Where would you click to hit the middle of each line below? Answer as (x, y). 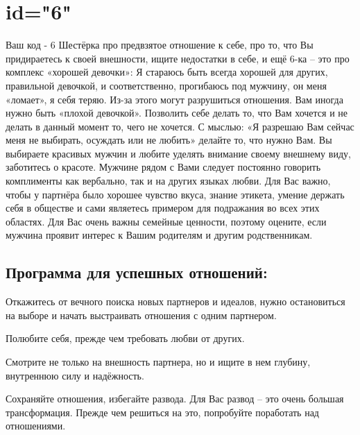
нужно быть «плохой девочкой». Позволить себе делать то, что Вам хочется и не (177, 113)
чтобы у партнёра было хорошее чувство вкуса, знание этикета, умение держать (175, 194)
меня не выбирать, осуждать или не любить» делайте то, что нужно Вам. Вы (169, 140)
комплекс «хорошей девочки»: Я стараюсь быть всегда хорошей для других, (167, 72)
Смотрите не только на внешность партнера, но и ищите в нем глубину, (158, 362)
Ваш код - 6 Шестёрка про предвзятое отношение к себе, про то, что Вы (160, 45)
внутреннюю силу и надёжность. (75, 375)
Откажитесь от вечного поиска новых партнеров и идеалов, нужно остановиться (175, 301)
